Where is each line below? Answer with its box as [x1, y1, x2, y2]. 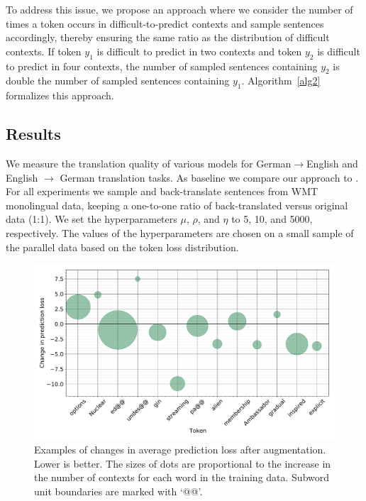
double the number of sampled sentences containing [6, 73, 230, 88]
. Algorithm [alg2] [241, 73, 321, 88]
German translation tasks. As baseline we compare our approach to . [60, 170, 359, 185]
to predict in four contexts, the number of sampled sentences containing [6, 58, 318, 73]
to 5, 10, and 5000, [231, 211, 313, 226]
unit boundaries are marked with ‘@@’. [34, 483, 203, 498]
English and [306, 155, 358, 170]
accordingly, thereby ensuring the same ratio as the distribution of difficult [6, 30, 330, 45]
